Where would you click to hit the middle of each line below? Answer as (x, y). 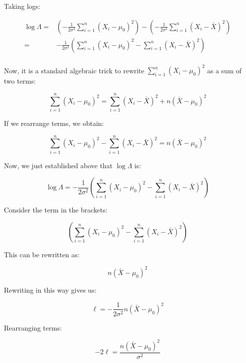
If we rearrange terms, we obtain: (54, 123)
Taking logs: (22, 6)
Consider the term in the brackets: (56, 210)
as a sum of (224, 70)
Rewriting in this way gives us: (50, 289)
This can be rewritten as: (42, 254)
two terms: (20, 81)
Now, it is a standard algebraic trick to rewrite (74, 70)
